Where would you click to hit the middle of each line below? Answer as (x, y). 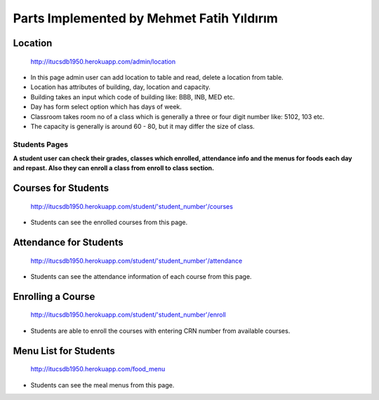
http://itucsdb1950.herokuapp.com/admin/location (103, 61)
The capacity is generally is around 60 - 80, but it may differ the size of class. (143, 126)
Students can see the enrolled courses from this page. (109, 222)
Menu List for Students (64, 351)
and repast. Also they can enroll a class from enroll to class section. (113, 168)
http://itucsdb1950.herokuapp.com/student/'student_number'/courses (132, 206)
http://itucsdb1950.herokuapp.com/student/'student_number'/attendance (137, 261)
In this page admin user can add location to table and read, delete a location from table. (157, 77)
